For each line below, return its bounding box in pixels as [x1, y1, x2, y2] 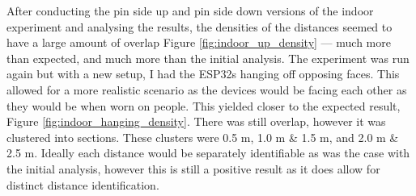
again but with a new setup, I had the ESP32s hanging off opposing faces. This [6, 65, 400, 82]
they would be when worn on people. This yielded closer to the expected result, [6, 97, 401, 114]
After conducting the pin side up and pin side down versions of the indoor [6, 2, 374, 19]
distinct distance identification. [6, 176, 159, 193]
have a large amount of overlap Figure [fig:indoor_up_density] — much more [6, 34, 391, 51]
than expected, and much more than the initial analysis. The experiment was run [6, 49, 410, 66]
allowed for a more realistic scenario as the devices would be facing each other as [6, 81, 407, 98]
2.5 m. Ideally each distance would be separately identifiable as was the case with [6, 144, 410, 161]
